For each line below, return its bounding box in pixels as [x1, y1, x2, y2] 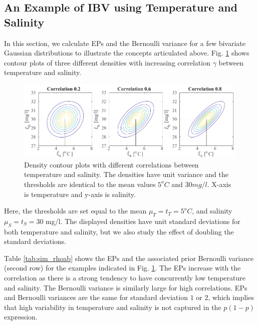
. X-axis [207, 178, 231, 189]
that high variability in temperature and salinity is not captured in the [4, 301, 221, 312]
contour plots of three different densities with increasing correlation [4, 57, 210, 67]
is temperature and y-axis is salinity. [24, 188, 136, 199]
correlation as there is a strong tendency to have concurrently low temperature [4, 272, 245, 283]
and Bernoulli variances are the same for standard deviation [4, 292, 188, 302]
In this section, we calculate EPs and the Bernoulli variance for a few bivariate [4, 37, 246, 48]
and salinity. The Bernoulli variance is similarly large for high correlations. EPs [4, 282, 247, 292]
